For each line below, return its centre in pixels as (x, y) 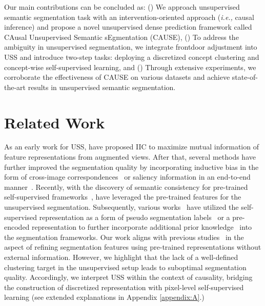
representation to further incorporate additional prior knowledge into (142, 227)
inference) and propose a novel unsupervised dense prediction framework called (128, 27)
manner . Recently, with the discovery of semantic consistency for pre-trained (126, 187)
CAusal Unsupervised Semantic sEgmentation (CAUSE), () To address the (121, 37)
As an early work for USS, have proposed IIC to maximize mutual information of (131, 147)
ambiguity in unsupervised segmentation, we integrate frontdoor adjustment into (131, 47)
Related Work (55, 122)
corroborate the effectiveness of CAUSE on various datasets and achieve (117, 77)
